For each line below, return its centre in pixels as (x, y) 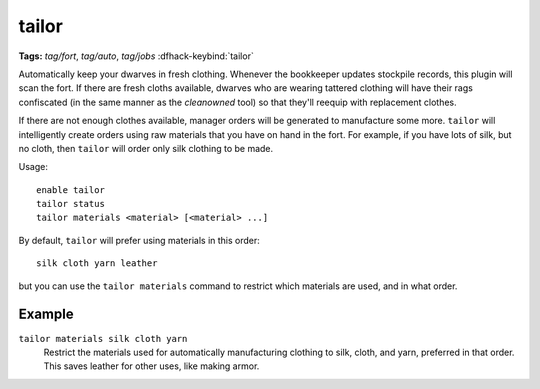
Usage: (33, 167)
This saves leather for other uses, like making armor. (151, 366)
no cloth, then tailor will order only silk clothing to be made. (146, 148)
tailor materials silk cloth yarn (103, 338)
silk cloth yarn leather (97, 263)
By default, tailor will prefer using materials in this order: (139, 240)
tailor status (70, 204)
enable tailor (70, 189)
